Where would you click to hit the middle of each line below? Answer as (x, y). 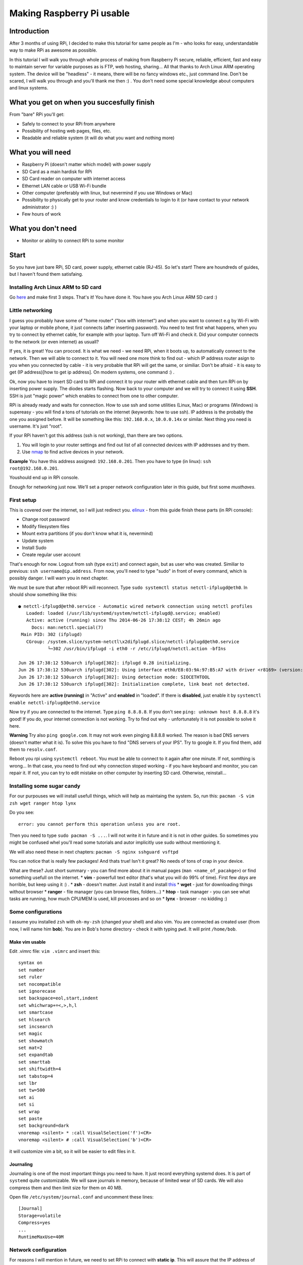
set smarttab (34, 1062)
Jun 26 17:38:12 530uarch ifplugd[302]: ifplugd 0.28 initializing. (105, 663)
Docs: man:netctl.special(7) (67, 627)
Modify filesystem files (46, 526)
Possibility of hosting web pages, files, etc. (66, 131)
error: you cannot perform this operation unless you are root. (100, 824)
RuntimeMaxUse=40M (41, 1237)
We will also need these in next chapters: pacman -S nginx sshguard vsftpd (94, 852)
